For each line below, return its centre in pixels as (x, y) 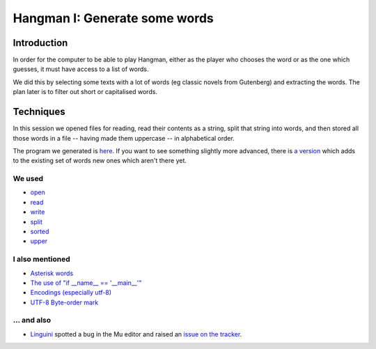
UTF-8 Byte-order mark (64, 302)
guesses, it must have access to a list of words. (81, 69)
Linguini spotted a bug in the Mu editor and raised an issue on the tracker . (136, 334)
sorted (40, 232)
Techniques (39, 112)
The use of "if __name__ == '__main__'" (86, 283)
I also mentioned (42, 259)
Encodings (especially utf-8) (71, 293)
